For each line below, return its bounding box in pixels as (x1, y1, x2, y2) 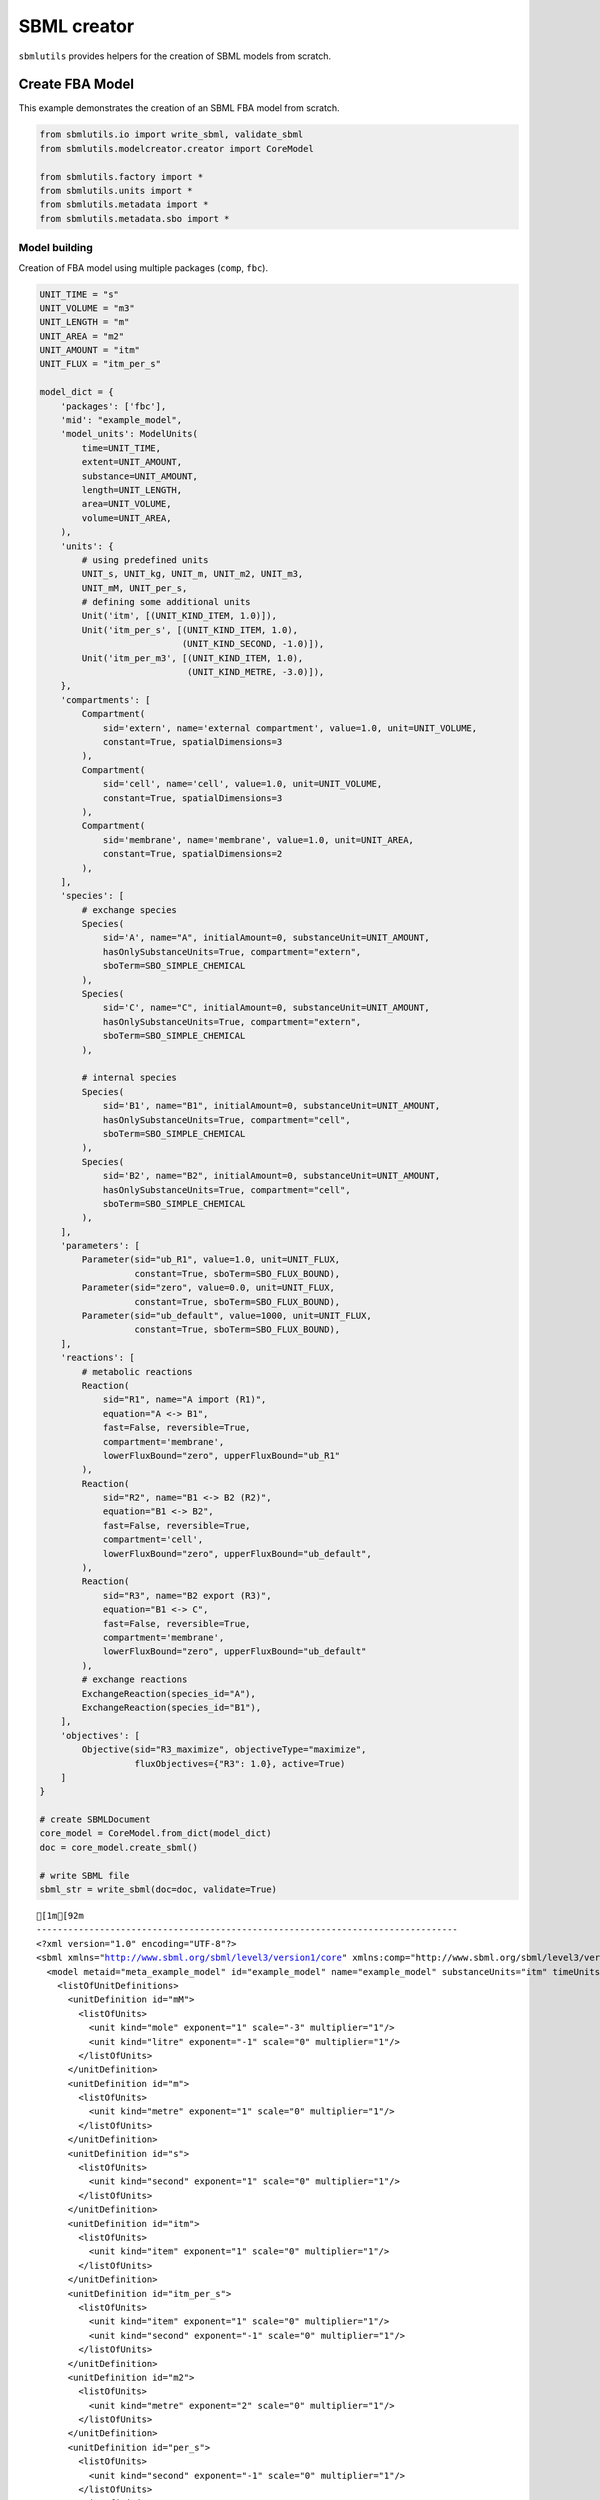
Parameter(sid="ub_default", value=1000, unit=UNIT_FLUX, (81, 1310, 372, 1322)
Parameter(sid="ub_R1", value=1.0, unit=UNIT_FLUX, (81, 1254, 341, 1265)
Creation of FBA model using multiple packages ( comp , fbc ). (18, 261, 269, 274)
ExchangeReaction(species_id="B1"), (81, 1701, 262, 1713)
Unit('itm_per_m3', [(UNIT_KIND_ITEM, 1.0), (81, 652, 304, 664)
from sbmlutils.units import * (39, 185, 194, 196)
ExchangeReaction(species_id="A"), (81, 1688, 257, 1699)
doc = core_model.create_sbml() (39, 1841, 199, 1853)
